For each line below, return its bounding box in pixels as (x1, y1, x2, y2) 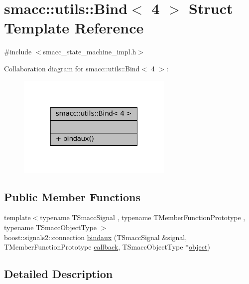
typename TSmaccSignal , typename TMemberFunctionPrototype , (40, 212, 246, 223)
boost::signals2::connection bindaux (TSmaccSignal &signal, (4, 232, 187, 242)
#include (4, 46, 32, 57)
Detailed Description (4, 266, 113, 282)
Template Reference (4, 17, 144, 38)
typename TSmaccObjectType (4, 222, 97, 233)
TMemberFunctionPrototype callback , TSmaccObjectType (4, 242, 183, 252)
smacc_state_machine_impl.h (43, 46, 136, 57)
